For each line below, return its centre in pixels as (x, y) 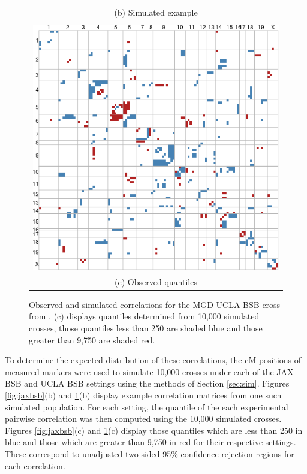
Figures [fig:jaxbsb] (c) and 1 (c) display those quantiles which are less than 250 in (154, 430)
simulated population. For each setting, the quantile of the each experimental (147, 407)
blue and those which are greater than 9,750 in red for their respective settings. (151, 442)
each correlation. (35, 465)
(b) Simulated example (156, 12)
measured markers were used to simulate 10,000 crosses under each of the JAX (149, 371)
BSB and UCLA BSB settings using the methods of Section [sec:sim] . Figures (147, 383)
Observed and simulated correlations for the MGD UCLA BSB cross (155, 304)
